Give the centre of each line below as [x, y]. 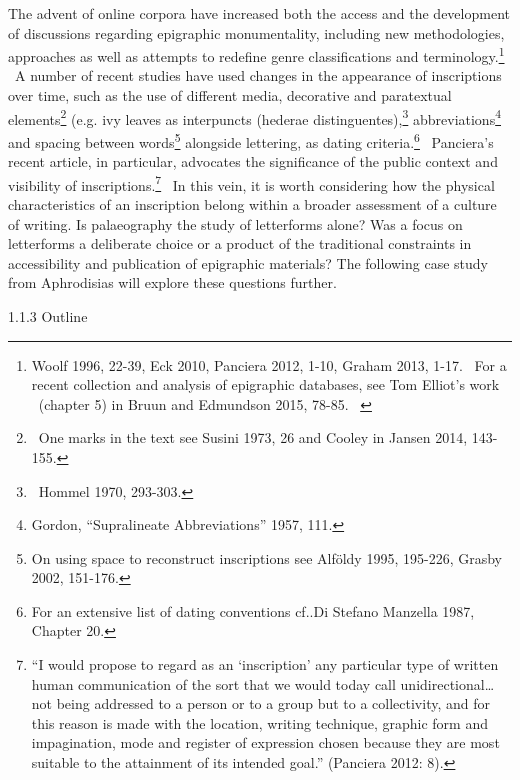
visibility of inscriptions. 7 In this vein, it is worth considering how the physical [251, 183]
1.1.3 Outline [48, 315]
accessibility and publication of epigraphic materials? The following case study [248, 262]
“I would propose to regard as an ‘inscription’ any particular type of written [265, 664]
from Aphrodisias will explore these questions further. [172, 282]
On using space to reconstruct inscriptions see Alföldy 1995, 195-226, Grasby [266, 557]
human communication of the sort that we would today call [213, 683]
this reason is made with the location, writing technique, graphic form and [259, 722]
